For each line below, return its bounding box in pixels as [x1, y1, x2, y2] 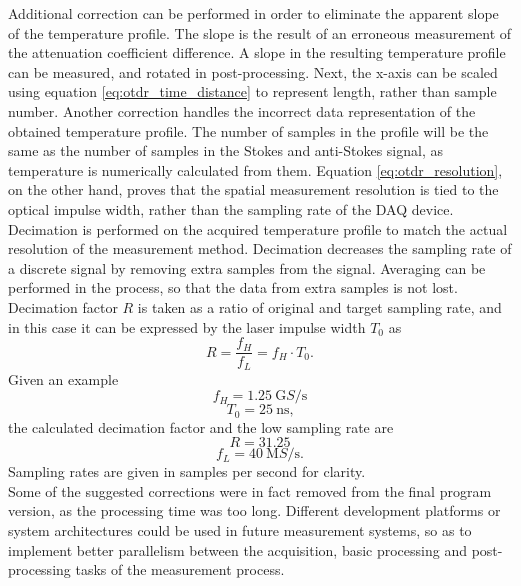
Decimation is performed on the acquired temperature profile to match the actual [8, 218, 508, 239]
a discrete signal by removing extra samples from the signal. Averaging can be [8, 257, 486, 278]
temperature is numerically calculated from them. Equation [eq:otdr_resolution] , [8, 159, 503, 180]
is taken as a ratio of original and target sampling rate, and [137, 296, 502, 317]
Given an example [8, 368, 119, 389]
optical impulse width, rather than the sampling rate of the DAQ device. [8, 198, 454, 219]
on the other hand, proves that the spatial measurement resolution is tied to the [8, 179, 499, 200]
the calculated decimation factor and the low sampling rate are [8, 416, 394, 437]
